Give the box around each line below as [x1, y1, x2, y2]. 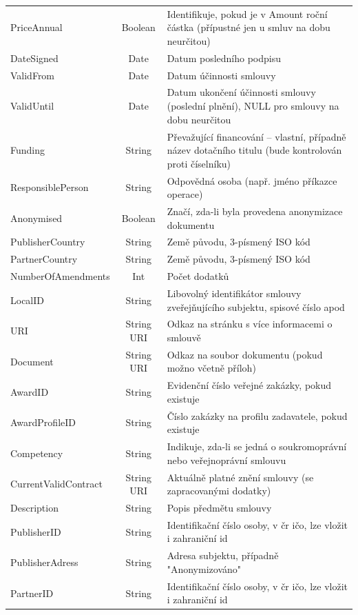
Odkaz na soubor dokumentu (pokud [167, 347, 323, 361]
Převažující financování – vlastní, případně [167, 129, 346, 143]
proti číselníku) [167, 156, 231, 170]
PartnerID [10, 585, 54, 600]
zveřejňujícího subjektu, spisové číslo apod [167, 299, 345, 314]
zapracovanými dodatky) [167, 483, 271, 498]
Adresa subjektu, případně [167, 548, 279, 563]
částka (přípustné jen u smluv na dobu [167, 20, 330, 34]
